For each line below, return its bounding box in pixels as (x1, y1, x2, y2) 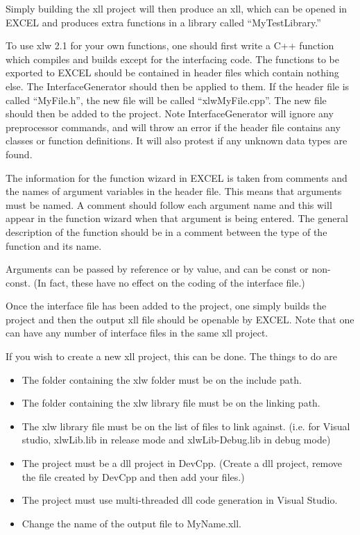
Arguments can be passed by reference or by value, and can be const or (6, 262, 309, 276)
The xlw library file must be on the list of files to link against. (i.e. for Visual (22, 418, 350, 433)
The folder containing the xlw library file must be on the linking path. (22, 396, 320, 410)
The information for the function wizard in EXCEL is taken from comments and (6, 170, 348, 185)
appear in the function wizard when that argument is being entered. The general (6, 211, 348, 226)
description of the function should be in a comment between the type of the (6, 224, 327, 239)
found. (6, 146, 33, 161)
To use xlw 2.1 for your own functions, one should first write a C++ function (6, 38, 334, 53)
